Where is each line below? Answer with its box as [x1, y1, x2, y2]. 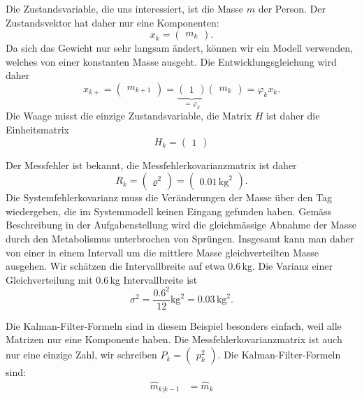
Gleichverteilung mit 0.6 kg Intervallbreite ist [6, 272, 198, 286]
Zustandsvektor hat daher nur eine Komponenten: [6, 15, 219, 29]
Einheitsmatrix [6, 122, 69, 136]
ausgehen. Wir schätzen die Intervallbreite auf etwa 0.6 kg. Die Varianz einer [6, 259, 333, 273]
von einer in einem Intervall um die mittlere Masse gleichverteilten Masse [6, 245, 319, 259]
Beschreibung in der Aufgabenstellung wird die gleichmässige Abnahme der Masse [6, 217, 357, 232]
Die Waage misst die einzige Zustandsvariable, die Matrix [6, 108, 252, 123]
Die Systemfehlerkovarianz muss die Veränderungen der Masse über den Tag [6, 190, 333, 205]
